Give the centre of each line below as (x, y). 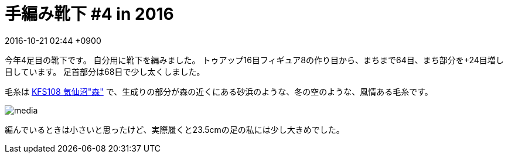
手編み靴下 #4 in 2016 (89, 14)
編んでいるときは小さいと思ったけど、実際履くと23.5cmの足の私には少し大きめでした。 (175, 129)
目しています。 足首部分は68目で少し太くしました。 (105, 71)
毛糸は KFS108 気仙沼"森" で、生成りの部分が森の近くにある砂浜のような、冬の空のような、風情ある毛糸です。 (219, 91)
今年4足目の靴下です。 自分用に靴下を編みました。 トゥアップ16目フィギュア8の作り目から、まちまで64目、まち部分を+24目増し (254, 60)
